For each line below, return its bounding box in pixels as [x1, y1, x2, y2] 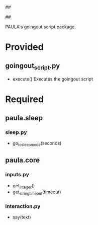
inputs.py [5, 171, 29, 178]
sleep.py [5, 128, 27, 135]
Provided [5, 41, 44, 53]
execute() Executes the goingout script [12, 76, 93, 82]
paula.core [5, 156, 40, 165]
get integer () [12, 182, 35, 190]
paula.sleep [5, 113, 43, 122]
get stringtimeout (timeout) [12, 189, 61, 196]
